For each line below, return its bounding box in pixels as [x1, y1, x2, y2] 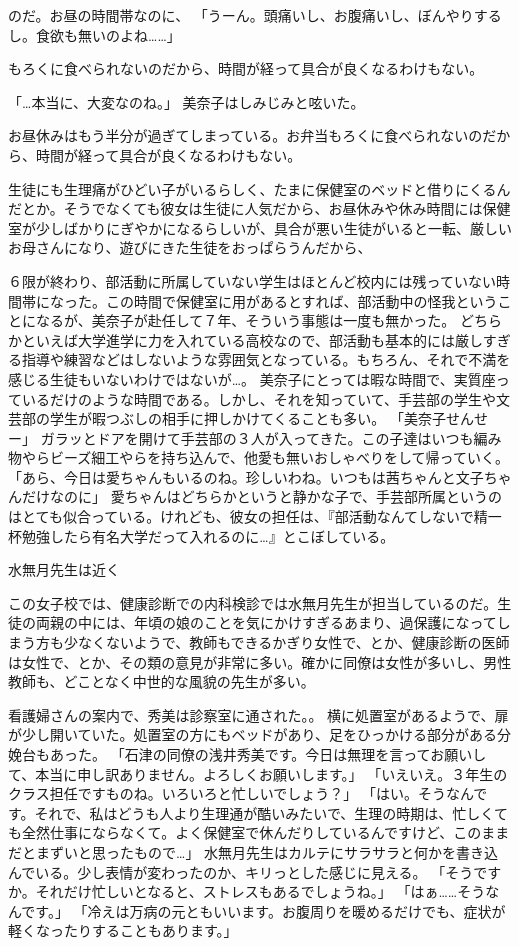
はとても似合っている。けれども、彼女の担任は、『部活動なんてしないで [8, 506, 474, 527]
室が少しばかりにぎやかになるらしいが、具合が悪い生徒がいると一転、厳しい [8, 217, 512, 238]
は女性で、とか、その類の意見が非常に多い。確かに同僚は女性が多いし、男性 [8, 651, 512, 672]
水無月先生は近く [8, 559, 120, 580]
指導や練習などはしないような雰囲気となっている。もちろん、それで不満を [21, 349, 511, 370]
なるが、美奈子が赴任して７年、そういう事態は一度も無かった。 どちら [35, 310, 502, 331]
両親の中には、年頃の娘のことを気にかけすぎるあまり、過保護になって [35, 612, 497, 633]
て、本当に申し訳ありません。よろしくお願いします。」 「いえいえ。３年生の [8, 763, 508, 784]
